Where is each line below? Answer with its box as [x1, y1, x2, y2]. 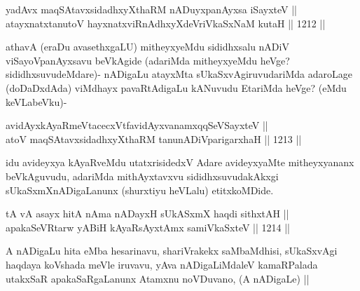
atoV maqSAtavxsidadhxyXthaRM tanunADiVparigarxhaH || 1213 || [6, 131, 302, 146]
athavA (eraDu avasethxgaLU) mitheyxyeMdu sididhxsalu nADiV [6, 39, 289, 54]
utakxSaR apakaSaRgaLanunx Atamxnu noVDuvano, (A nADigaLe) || [6, 271, 310, 285]
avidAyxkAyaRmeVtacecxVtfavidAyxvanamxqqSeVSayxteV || [6, 118, 268, 133]
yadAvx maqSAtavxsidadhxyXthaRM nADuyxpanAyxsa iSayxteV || [6, 2, 297, 16]
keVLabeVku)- [6, 94, 67, 109]
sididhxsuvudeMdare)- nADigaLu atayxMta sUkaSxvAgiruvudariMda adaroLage [6, 67, 352, 81]
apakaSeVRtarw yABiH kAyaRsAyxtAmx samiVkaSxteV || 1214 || [6, 219, 291, 234]
